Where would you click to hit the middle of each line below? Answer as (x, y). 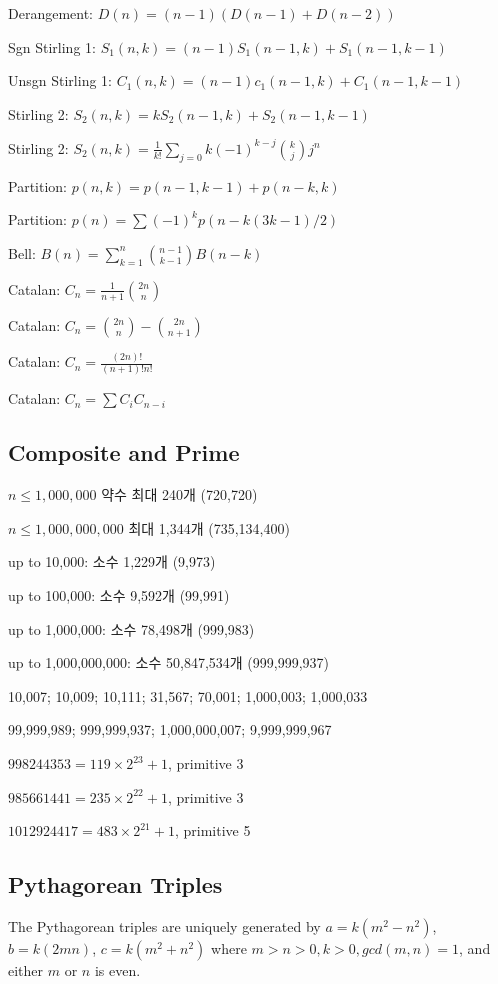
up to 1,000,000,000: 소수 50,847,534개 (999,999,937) (168, 662)
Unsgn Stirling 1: (60, 80)
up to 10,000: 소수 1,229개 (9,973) (112, 561)
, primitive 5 (212, 830)
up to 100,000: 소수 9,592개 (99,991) (119, 595)
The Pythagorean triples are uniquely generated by (164, 926)
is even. (117, 970)
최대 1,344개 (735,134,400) (209, 527)
